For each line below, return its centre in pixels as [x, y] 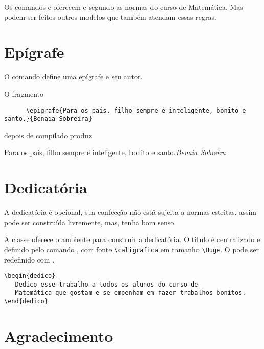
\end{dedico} [26, 302]
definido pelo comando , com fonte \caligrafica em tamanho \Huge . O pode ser [131, 249]
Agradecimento [59, 335]
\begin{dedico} [30, 276]
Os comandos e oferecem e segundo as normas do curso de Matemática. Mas [124, 7]
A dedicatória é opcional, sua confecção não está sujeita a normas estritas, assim [130, 212]
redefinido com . [29, 259]
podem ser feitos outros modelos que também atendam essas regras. [110, 17]
